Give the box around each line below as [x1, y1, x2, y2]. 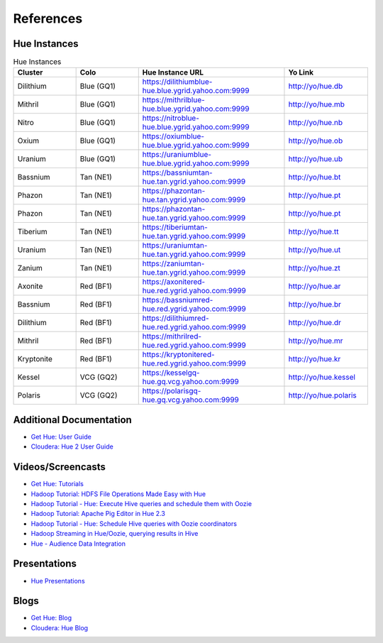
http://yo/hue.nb [288, 118, 343, 128]
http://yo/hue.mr [288, 336, 343, 346]
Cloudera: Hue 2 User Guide [30, 442, 113, 451]
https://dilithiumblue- [142, 77, 213, 87]
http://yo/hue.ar [288, 281, 341, 291]
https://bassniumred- [142, 295, 213, 305]
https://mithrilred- [142, 331, 202, 341]
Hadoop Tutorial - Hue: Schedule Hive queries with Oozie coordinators [30, 519, 238, 528]
